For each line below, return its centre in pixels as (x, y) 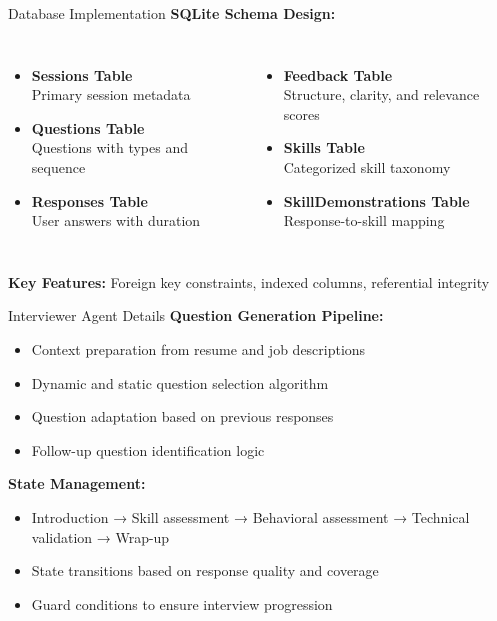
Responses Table (89, 200)
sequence (58, 166)
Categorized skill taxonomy (367, 166)
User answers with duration (116, 220)
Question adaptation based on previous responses (182, 416)
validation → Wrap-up (100, 536)
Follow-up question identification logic (148, 449)
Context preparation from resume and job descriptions (198, 348)
